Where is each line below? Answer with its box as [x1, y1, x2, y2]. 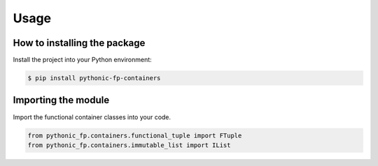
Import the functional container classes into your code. [13, 112, 171, 121]
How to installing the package [13, 37, 146, 49]
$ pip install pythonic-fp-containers [27, 74, 161, 82]
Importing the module [13, 94, 110, 106]
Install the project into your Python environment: [13, 56, 152, 64]
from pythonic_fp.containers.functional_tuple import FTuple [27, 131, 242, 139]
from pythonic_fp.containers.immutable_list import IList [27, 141, 231, 149]
